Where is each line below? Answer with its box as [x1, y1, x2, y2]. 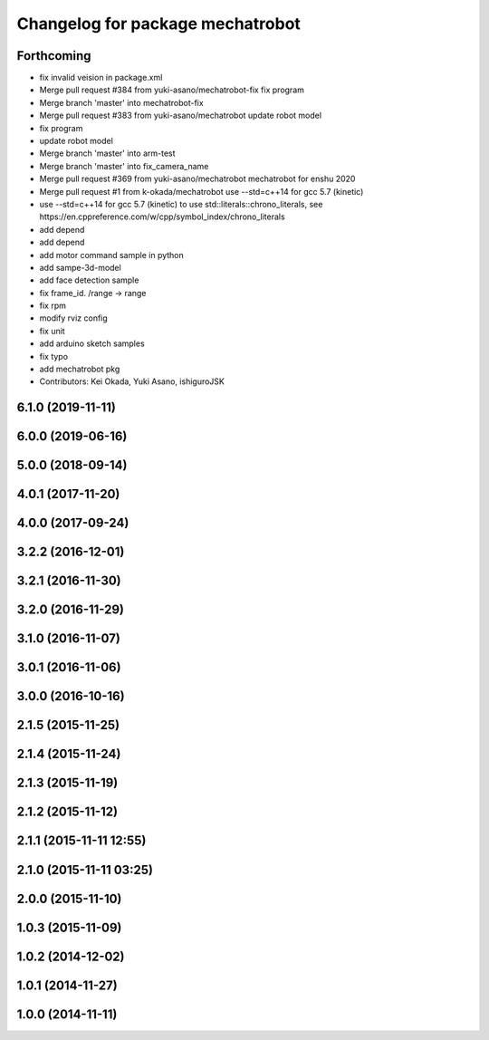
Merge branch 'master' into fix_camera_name [39, 160, 209, 171]
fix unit [39, 325, 65, 336]
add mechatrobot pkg [39, 363, 120, 375]
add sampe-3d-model [39, 262, 121, 273]
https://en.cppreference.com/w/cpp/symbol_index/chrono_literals [39, 211, 285, 222]
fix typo [39, 351, 68, 361]
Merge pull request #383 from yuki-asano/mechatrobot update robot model [39, 110, 321, 121]
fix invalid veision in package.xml [39, 72, 163, 83]
